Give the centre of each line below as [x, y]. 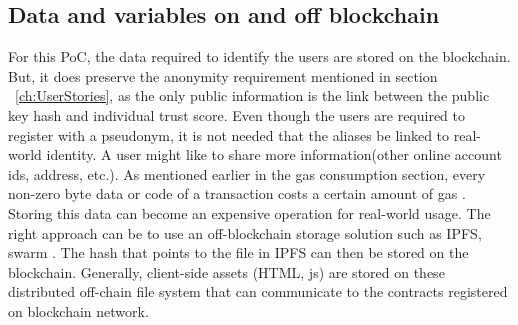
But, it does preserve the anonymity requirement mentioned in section [223, 75]
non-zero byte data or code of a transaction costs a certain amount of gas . [237, 193]
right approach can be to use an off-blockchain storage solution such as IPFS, [245, 232]
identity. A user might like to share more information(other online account [274, 154]
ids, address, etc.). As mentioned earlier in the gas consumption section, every [247, 173]
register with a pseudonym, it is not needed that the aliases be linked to [229, 134]
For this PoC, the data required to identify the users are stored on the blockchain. [259, 56]
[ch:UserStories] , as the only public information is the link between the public [252, 95]
